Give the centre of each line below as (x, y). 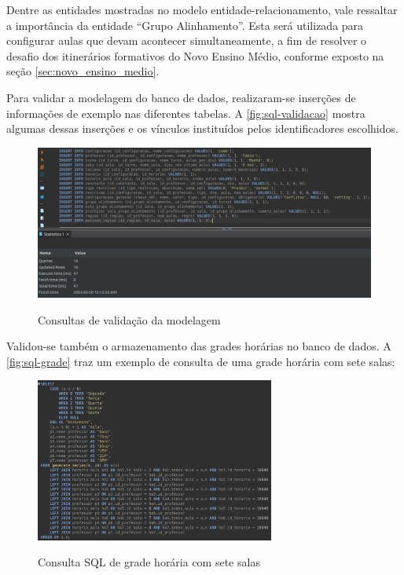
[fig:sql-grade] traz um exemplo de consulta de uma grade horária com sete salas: (201, 361)
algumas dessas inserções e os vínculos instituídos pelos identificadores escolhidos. (202, 128)
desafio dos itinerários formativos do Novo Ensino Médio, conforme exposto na (195, 55)
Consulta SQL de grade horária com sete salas (149, 562)
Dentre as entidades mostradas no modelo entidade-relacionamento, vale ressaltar (202, 9)
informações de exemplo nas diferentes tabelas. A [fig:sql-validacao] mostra (186, 113)
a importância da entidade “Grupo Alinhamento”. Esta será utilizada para (185, 25)
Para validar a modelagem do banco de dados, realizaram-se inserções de (181, 97)
